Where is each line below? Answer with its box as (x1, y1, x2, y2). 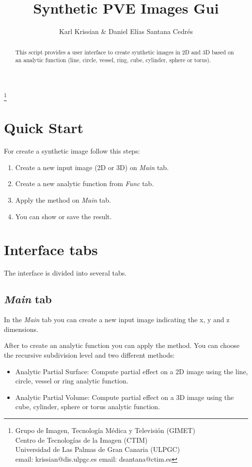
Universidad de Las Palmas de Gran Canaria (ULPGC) (15, 444, 180, 454)
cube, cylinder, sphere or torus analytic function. (15, 401, 160, 412)
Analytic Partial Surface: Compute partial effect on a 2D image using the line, (15, 366, 248, 376)
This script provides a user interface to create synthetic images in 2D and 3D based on (15, 48, 234, 56)
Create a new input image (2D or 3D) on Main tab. (15, 162, 169, 172)
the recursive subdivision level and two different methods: (4, 349, 175, 360)
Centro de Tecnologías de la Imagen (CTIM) (15, 434, 148, 445)
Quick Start (4, 118, 83, 138)
